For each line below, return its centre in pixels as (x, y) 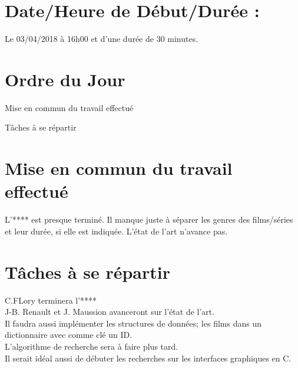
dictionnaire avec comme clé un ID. (69, 335)
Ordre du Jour (65, 79)
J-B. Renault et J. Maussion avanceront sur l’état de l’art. (110, 312)
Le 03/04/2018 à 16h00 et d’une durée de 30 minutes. (102, 39)
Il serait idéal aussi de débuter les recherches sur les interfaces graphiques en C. (148, 358)
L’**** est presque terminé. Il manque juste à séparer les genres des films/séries (149, 219)
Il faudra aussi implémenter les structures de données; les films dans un (133, 323)
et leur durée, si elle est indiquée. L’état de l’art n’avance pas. (116, 231)
